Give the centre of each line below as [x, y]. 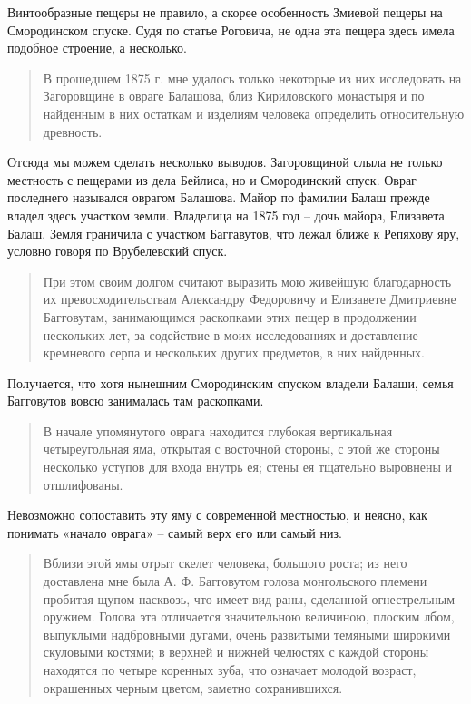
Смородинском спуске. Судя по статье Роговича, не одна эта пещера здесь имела [231, 29]
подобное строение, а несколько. [97, 48]
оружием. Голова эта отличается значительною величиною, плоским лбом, [249, 616]
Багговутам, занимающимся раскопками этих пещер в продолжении [230, 316]
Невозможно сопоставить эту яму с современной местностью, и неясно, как [217, 515]
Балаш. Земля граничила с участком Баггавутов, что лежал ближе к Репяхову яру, [234, 233]
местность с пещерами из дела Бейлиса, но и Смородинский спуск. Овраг [212, 179]
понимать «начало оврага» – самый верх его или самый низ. [175, 532]
